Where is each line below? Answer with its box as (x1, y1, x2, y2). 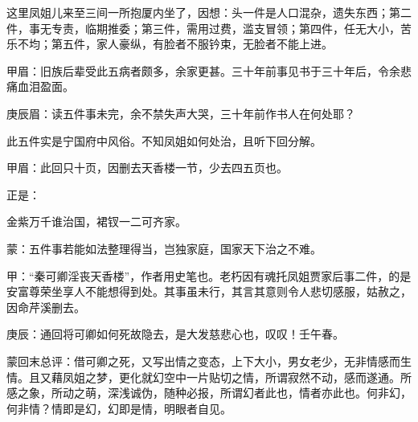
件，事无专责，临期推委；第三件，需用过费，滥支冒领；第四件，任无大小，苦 (6, 19, 412, 36)
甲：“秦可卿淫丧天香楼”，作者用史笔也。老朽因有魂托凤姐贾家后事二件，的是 (6, 267, 412, 284)
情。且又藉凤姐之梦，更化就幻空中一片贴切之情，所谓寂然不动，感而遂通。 (6, 368, 400, 385)
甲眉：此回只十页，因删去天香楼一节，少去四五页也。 (6, 159, 288, 176)
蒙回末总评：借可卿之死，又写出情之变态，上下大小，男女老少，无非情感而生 (6, 352, 412, 369)
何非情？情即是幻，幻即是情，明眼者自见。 (6, 399, 232, 416)
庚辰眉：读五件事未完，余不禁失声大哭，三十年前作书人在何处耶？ (6, 104, 355, 121)
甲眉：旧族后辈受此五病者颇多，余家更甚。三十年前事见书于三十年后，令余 (6, 62, 400, 79)
